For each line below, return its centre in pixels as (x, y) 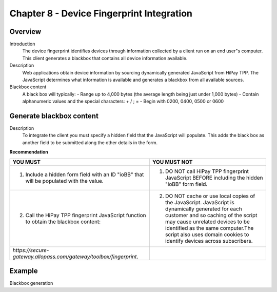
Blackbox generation (31, 283)
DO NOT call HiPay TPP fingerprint (207, 171)
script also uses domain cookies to (207, 235)
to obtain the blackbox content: (63, 222)
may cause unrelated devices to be (207, 222)
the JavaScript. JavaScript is (200, 202)
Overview (25, 32)
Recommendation (29, 152)
